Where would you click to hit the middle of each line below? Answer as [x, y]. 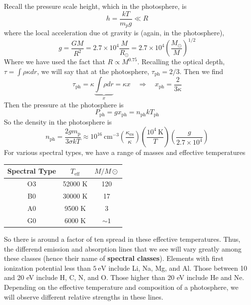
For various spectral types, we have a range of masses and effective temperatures [125, 152]
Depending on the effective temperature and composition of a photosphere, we [121, 287]
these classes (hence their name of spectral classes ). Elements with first [114, 258]
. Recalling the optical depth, [181, 62]
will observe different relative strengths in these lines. [84, 296]
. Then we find [202, 71]
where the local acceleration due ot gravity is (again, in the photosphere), [114, 33]
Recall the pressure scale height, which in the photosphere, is [95, 6]
